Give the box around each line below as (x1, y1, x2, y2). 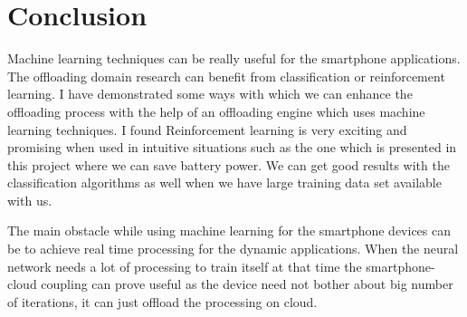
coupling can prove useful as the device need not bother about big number (41, 274, 453, 293)
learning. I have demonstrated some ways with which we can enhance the (7, 84, 413, 103)
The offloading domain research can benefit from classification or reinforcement (7, 66, 445, 85)
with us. (7, 190, 52, 209)
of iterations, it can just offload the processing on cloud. (7, 292, 318, 311)
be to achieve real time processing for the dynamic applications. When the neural (7, 239, 459, 258)
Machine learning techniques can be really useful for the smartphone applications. (7, 49, 461, 68)
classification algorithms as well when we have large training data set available (7, 173, 442, 192)
